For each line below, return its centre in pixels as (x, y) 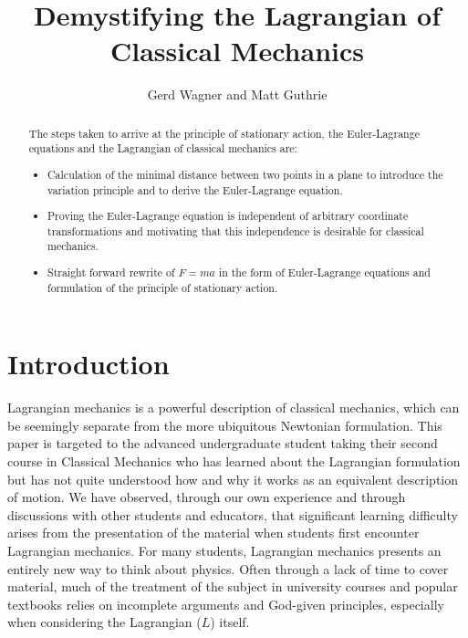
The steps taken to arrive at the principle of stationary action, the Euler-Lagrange (224, 133)
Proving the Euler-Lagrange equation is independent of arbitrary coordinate (228, 216)
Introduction (88, 364)
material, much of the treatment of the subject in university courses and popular (233, 586)
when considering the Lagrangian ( (104, 622)
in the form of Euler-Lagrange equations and (324, 272)
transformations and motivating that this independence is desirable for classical (236, 230)
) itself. (230, 622)
